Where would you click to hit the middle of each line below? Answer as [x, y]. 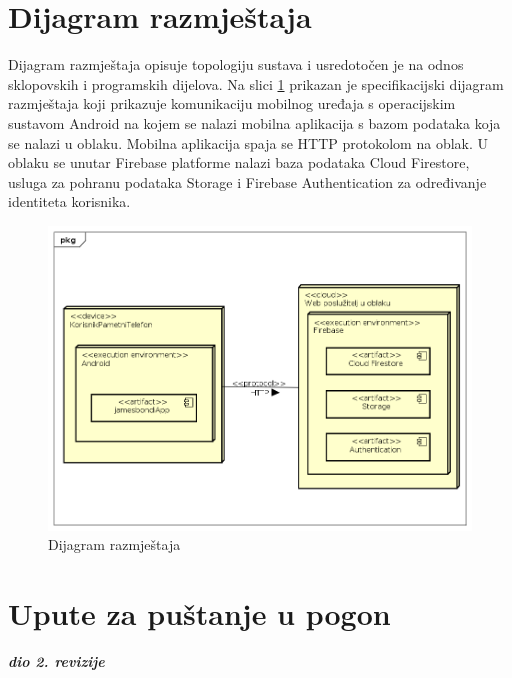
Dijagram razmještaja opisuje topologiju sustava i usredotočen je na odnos [236, 64]
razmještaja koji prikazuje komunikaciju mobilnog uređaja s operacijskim [232, 103]
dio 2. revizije [56, 660]
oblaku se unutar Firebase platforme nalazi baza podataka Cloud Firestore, [239, 162]
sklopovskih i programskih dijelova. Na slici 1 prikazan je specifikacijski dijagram [256, 83]
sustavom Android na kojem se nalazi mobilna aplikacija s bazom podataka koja [254, 122]
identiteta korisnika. [69, 201]
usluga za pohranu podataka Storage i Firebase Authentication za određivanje [247, 181]
